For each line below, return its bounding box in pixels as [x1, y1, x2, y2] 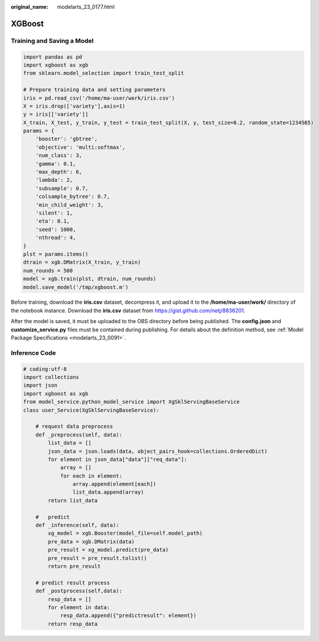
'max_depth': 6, [35, 169, 82, 176]
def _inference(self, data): [35, 522, 120, 529]
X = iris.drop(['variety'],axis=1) [23, 103, 125, 109]
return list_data [47, 497, 98, 504]
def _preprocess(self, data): [35, 431, 123, 438]
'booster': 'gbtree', [35, 136, 98, 142]
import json [23, 382, 58, 389]
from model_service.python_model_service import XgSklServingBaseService [23, 398, 240, 405]
